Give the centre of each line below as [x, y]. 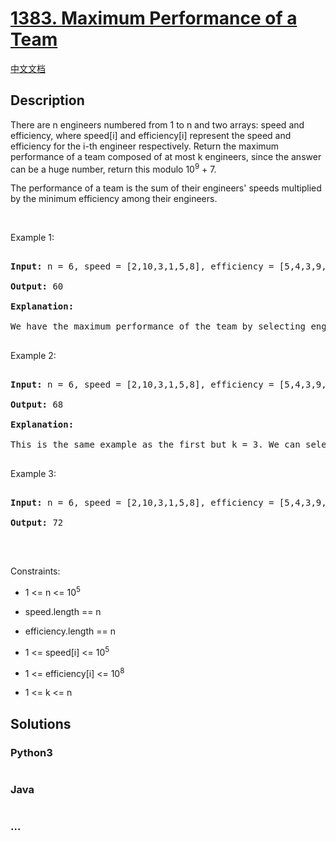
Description [47, 100]
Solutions [41, 723]
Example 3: [33, 474]
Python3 [31, 752]
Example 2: [33, 356]
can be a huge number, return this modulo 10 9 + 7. [113, 168]
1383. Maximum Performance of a [154, 18]
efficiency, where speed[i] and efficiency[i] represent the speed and [151, 135]
